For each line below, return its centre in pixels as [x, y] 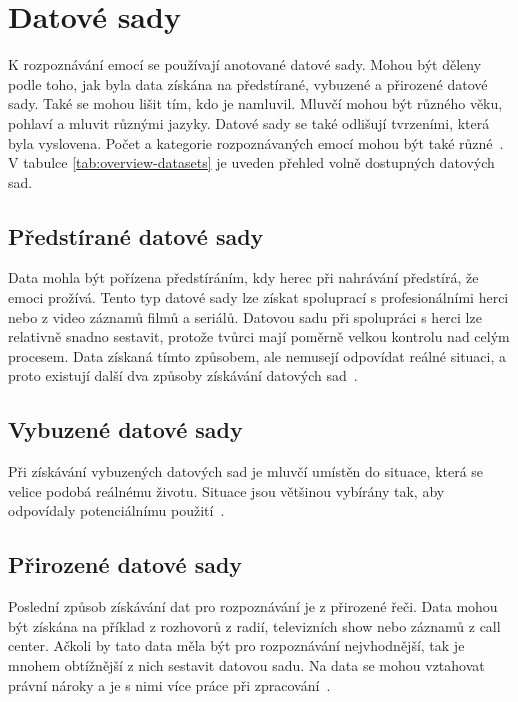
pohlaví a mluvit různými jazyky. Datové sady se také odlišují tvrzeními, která [249, 122]
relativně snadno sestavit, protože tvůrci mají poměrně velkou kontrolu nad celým [259, 336]
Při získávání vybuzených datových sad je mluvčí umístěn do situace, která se [246, 471]
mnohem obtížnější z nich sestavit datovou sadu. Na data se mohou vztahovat [246, 665]
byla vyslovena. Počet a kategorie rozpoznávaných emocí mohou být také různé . [256, 142]
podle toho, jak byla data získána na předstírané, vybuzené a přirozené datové [248, 83]
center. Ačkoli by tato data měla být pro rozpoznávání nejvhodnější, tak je [236, 645]
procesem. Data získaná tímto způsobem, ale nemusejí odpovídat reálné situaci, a [257, 355]
